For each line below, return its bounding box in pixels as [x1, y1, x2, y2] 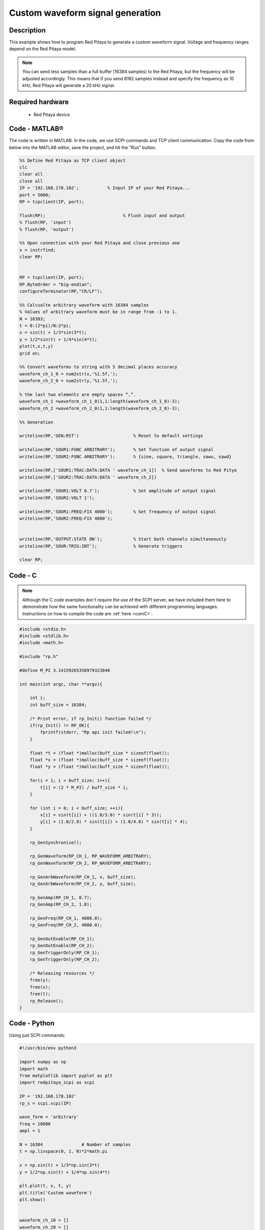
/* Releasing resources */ [29, 971, 95, 976]
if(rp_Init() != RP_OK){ [29, 722, 90, 728]
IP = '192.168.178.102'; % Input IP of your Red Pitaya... [19, 185, 190, 191]
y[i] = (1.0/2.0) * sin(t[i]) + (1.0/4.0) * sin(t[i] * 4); [40, 819, 188, 825]
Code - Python [9, 1019, 55, 1028]
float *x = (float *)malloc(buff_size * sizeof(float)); [29, 757, 170, 763]
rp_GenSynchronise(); [29, 839, 82, 845]
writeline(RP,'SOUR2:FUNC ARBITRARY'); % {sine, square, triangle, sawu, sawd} [19, 454, 232, 460]
